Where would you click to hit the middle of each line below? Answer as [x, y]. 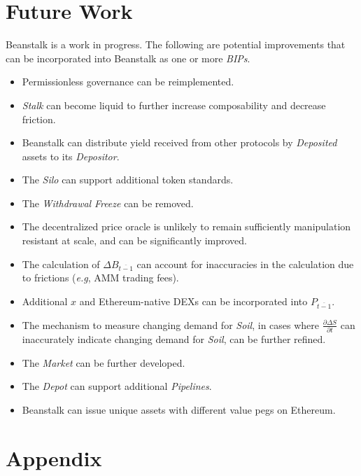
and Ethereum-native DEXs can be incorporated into [193, 301]
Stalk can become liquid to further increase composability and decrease [174, 105]
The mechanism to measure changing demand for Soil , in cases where [171, 324]
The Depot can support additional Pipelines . [117, 386]
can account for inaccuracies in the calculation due [245, 264]
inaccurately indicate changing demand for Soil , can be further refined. [174, 339]
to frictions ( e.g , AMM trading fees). [100, 278]
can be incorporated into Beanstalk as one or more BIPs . [128, 58]
